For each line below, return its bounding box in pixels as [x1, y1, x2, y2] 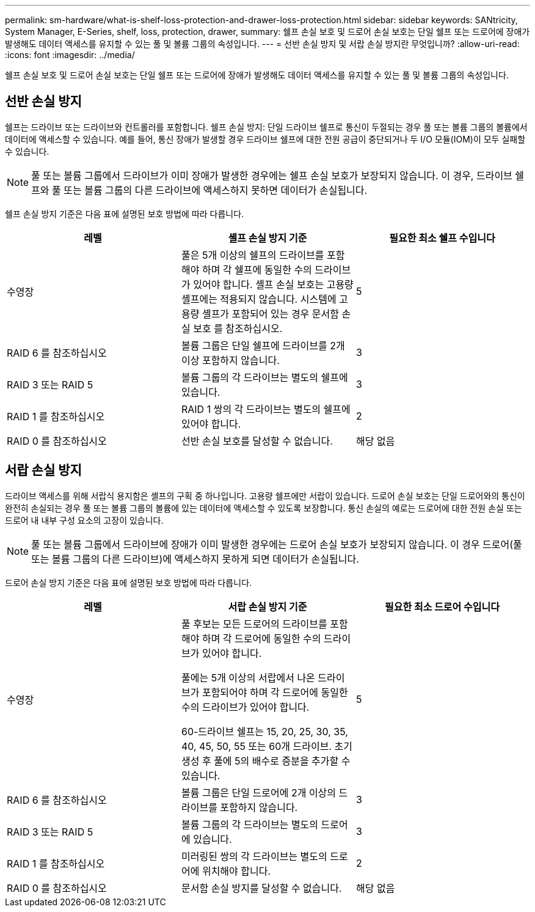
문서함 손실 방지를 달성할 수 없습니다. [181, 881, 342, 894]
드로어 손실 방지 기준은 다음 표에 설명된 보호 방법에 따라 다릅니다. [5, 577, 252, 588]
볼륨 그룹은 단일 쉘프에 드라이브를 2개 [181, 339, 345, 352]
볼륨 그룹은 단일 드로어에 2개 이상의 [181, 786, 337, 799]
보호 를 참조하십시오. [193, 322, 283, 335]
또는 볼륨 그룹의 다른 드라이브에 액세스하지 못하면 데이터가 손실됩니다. [64, 184, 368, 196]
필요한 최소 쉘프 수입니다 [389, 231, 495, 244]
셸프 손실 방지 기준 [228, 231, 307, 244]
